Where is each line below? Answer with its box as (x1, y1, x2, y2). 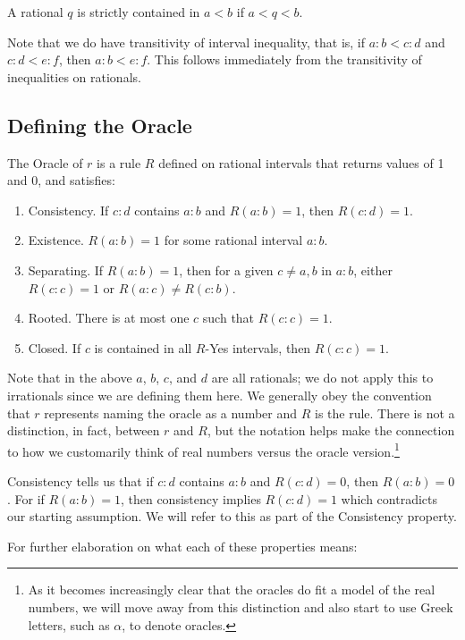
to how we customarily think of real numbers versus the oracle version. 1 (7, 439, 400, 460)
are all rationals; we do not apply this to (211, 368, 434, 387)
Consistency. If (28, 200, 109, 219)
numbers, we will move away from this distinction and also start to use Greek (28, 597, 453, 616)
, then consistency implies (120, 489, 261, 508)
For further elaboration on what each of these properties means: (7, 536, 358, 555)
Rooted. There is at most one (28, 308, 190, 327)
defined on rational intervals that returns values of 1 (158, 153, 444, 172)
